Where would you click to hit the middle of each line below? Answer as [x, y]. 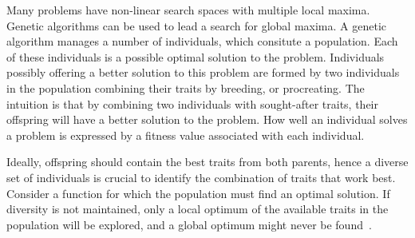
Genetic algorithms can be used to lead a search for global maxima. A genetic [197, 25]
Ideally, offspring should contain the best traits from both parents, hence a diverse [207, 162]
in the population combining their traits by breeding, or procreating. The [186, 87]
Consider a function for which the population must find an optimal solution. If [198, 193]
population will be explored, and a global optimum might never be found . [189, 224]
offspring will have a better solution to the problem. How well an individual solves [207, 119]
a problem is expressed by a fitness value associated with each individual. [186, 135]
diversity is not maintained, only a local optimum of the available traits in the [198, 209]
